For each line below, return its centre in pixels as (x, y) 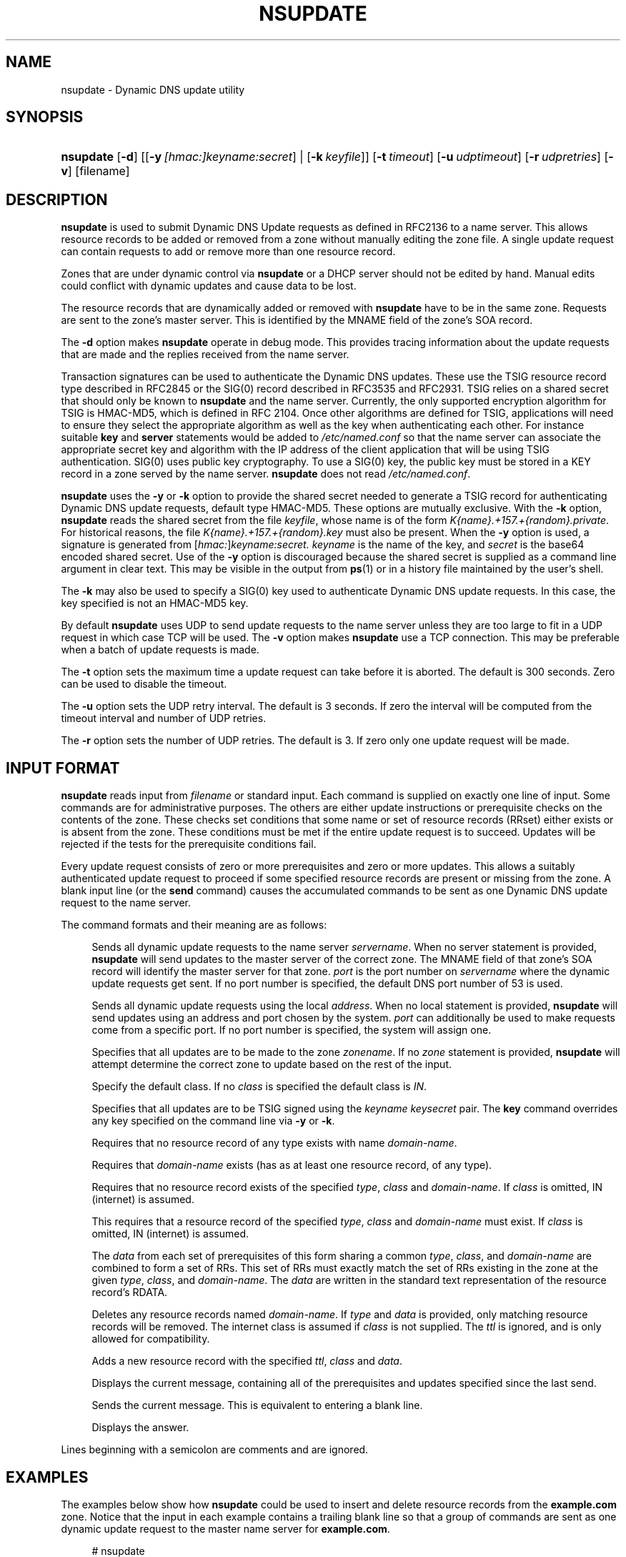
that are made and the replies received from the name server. (205, 355)
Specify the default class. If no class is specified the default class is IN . (259, 1087)
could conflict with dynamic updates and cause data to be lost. (209, 286)
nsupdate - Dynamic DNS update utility (153, 89)
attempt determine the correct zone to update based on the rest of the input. (272, 1064)
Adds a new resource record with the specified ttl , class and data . (247, 1361)
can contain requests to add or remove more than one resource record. (228, 252)
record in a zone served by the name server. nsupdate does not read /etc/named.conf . (266, 474)
